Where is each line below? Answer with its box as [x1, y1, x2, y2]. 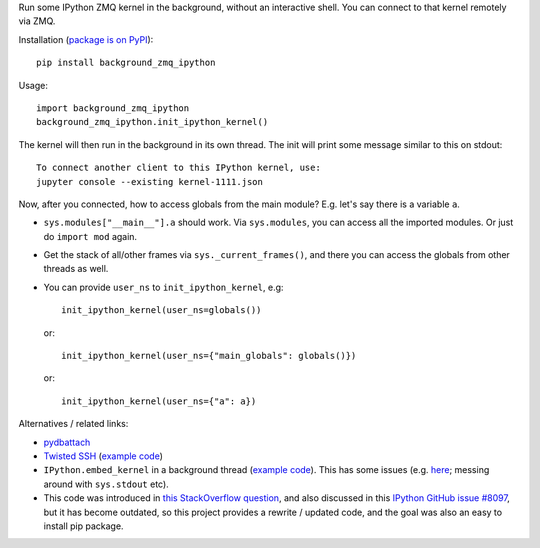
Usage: [18, 79, 49, 91]
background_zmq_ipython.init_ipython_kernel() [36, 116, 269, 128]
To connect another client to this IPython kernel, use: [36, 162, 322, 174]
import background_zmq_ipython [36, 102, 190, 114]
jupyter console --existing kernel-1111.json [36, 176, 264, 187]
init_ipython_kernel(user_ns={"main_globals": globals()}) [61, 350, 357, 362]
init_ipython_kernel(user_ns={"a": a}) [61, 395, 257, 407]
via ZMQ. [18, 15, 56, 27]
